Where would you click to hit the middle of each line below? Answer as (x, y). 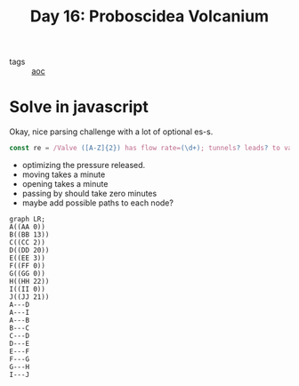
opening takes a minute (65, 184)
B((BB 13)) (29, 235)
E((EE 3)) (28, 258)
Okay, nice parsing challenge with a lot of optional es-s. (111, 132)
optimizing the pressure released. (84, 165)
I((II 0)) (28, 289)
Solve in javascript (79, 107)
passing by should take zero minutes (89, 193)
